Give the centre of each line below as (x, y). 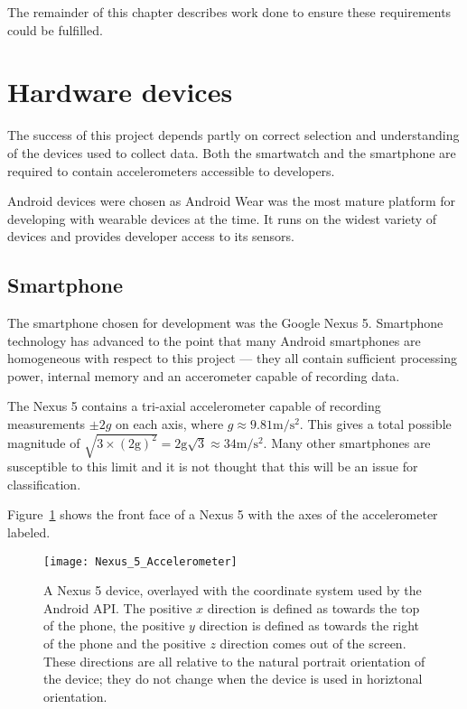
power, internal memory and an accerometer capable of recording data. (204, 375)
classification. (44, 484)
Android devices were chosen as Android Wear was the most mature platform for (232, 201)
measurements (47, 424)
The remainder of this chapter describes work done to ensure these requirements (229, 12)
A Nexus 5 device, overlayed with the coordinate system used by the (233, 590)
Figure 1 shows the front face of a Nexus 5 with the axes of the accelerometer (223, 514)
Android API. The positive (118, 607)
